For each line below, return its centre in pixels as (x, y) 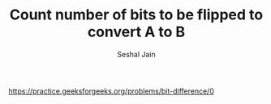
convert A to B (136, 32)
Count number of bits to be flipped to (136, 15)
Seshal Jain (136, 54)
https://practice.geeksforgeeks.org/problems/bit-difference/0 (112, 91)
